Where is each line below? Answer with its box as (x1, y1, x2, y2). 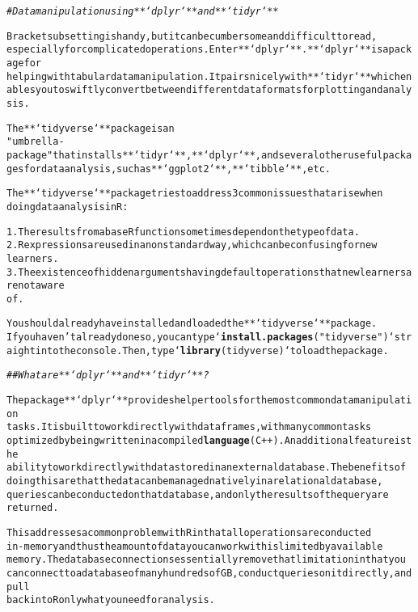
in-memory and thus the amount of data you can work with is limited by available (6, 540, 383, 552)
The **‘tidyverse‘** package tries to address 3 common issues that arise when (6, 188, 383, 200)
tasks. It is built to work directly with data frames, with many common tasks (6, 421, 372, 433)
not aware (18, 280, 65, 292)
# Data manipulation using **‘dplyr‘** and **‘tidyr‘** (6, 6, 279, 17)
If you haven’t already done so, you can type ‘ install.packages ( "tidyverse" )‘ (6, 331, 395, 344)
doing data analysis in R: (6, 200, 129, 213)
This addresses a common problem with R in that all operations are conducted (6, 527, 372, 538)
